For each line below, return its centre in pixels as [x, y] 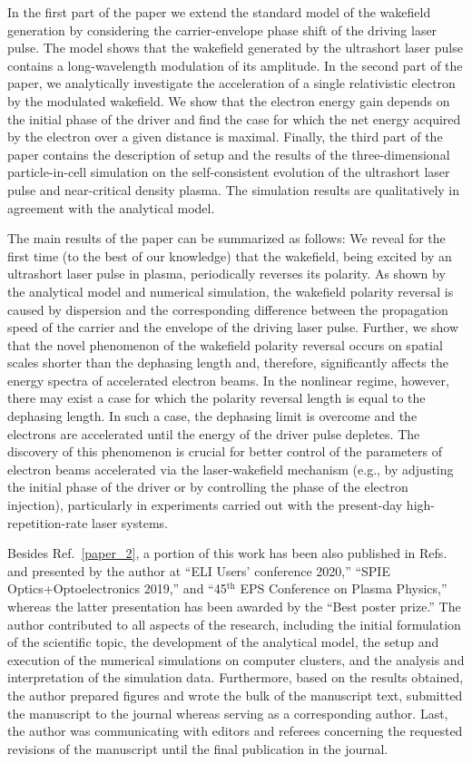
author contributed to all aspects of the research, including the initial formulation [234, 624]
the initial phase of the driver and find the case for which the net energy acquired [234, 118]
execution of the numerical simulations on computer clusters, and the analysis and [236, 659]
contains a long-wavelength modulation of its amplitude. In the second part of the [235, 65]
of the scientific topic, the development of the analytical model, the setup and [223, 642]
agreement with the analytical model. [111, 207]
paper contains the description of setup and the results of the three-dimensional [229, 154]
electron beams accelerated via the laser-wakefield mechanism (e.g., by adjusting [231, 469]
